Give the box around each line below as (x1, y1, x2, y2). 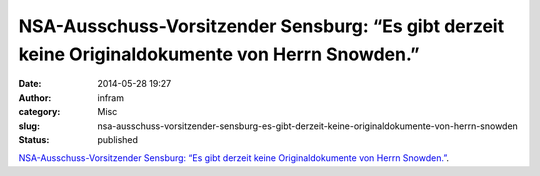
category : (18, 106, 61, 118)
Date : (18, 78, 42, 90)
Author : (18, 91, 52, 104)
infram (97, 91, 125, 104)
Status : (18, 133, 50, 145)
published (97, 133, 139, 145)
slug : (18, 120, 40, 132)
